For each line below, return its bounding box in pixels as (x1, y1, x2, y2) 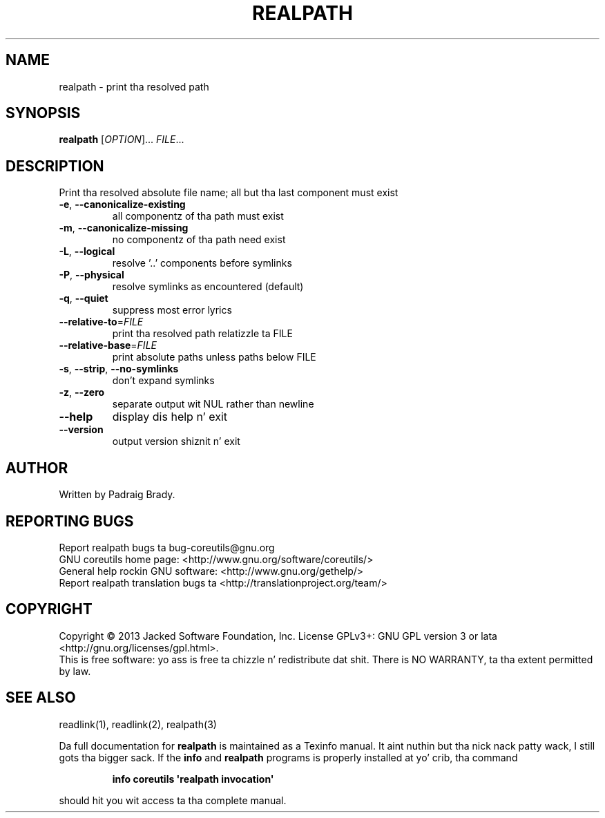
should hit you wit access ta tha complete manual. (59, 794, 287, 806)
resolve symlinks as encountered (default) (112, 280, 304, 293)
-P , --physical (59, 269, 124, 281)
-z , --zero (59, 386, 105, 399)
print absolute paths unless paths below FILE (112, 351, 316, 363)
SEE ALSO (6, 689, 76, 707)
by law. (59, 665, 91, 677)
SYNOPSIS (6, 104, 81, 122)
